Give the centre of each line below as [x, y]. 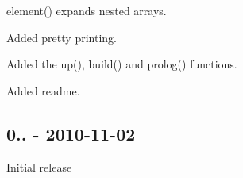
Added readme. [43, 90]
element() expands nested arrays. [87, 10]
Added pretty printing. [62, 37]
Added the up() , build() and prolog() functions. [122, 64]
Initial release [39, 166]
